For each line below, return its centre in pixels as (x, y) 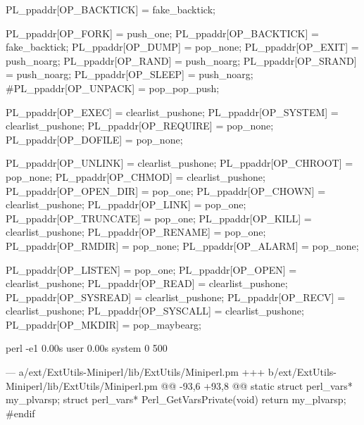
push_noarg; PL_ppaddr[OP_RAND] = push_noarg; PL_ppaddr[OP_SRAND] (181, 60)
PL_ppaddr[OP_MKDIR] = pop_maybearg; (104, 324)
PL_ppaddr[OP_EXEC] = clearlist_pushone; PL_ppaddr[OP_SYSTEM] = (172, 112)
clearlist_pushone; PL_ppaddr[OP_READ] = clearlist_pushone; (147, 283)
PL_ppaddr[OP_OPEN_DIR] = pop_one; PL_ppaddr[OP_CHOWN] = (166, 190)
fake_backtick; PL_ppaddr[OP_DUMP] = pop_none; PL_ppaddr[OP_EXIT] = (182, 47)
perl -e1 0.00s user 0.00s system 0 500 (87, 348)
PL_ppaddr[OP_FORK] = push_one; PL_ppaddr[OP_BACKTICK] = (162, 33)
